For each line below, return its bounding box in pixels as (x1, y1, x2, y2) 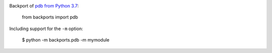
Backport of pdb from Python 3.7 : (9, 3, 79, 8)
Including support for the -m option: (9, 25, 83, 31)
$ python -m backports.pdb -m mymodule (22, 37, 110, 43)
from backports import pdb (22, 14, 78, 20)
